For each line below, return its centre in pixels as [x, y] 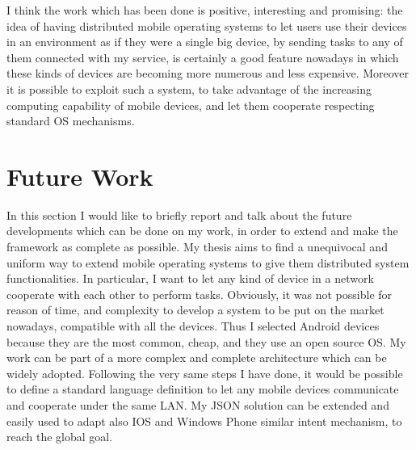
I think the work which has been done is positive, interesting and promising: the [205, 10]
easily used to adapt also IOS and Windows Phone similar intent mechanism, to [204, 421]
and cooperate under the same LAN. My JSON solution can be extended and [198, 405]
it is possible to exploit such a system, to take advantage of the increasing [189, 88]
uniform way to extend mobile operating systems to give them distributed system [208, 262]
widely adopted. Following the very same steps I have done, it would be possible [205, 373]
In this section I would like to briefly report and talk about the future [179, 214]
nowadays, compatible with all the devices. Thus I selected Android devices [193, 326]
